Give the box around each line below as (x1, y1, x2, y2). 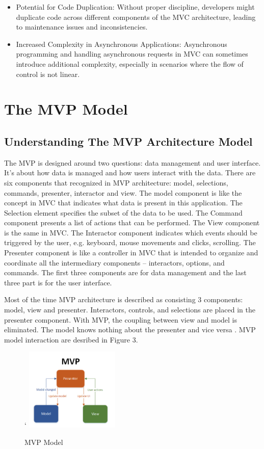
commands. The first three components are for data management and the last (4, 267, 247, 278)
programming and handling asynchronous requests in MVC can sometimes (16, 48, 248, 59)
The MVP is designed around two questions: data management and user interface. (4, 157, 261, 168)
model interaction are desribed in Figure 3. (4, 334, 138, 345)
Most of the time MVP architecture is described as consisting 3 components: (4, 294, 243, 305)
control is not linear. (16, 68, 80, 79)
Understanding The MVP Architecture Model (4, 133, 253, 149)
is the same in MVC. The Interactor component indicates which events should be (4, 227, 257, 237)
